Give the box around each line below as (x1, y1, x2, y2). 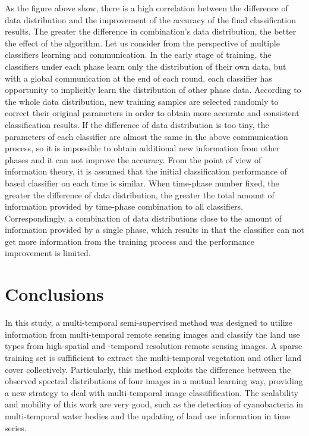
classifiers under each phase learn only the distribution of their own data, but (5, 60, 286, 72)
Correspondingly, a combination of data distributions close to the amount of (5, 211, 282, 224)
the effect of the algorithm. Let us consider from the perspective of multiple (5, 36, 280, 49)
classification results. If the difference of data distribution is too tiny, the (5, 118, 269, 130)
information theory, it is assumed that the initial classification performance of (5, 165, 288, 177)
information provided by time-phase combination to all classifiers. (5, 200, 244, 213)
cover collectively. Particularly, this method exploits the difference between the (5, 363, 291, 375)
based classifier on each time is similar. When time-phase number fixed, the (5, 176, 279, 189)
